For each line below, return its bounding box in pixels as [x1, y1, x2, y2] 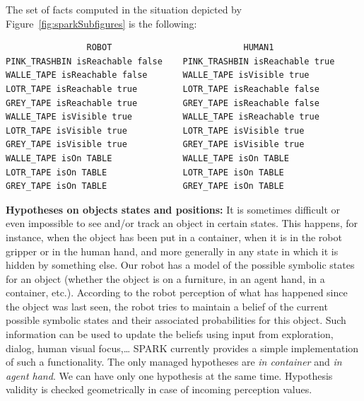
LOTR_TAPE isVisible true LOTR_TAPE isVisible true [6, 125, 305, 136]
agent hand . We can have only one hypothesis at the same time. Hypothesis [6, 368, 333, 383]
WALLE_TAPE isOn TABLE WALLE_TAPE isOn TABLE [6, 153, 289, 163]
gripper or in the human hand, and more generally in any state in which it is [6, 243, 339, 258]
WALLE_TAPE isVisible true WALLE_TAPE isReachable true [6, 112, 319, 122]
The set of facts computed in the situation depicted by [6, 2, 242, 16]
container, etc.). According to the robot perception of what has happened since [6, 285, 348, 300]
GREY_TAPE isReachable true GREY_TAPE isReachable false [6, 98, 319, 108]
